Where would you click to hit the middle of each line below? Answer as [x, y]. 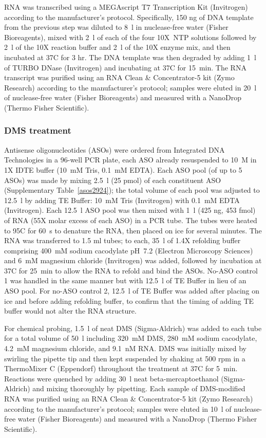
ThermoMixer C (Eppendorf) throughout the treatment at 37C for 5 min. [121, 368]
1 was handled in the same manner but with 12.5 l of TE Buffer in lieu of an [125, 280]
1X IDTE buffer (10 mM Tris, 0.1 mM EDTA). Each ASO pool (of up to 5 [123, 169]
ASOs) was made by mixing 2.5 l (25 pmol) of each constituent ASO [113, 180]
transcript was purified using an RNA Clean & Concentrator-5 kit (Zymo [119, 77]
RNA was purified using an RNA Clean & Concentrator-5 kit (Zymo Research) [129, 398]
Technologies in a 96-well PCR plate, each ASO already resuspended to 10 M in [130, 160]
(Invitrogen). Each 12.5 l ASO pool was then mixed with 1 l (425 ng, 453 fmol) [130, 210]
